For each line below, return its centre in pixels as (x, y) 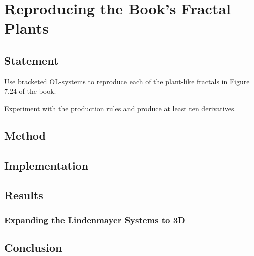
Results (24, 195)
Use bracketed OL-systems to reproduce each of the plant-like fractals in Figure (127, 81)
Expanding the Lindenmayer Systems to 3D (95, 219)
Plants (26, 28)
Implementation (46, 165)
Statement (31, 60)
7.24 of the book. (30, 91)
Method (25, 135)
